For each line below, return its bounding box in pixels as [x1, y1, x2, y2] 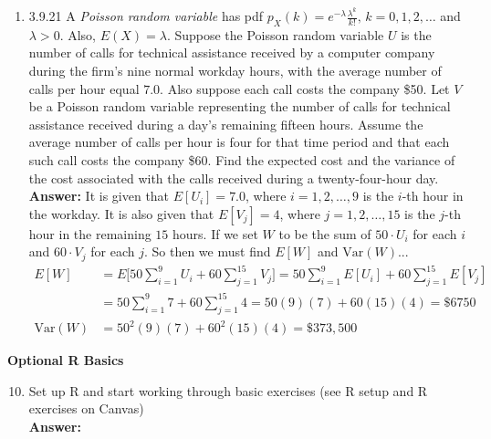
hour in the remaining [28, 224, 151, 243]
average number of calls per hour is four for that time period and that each [28, 132, 450, 152]
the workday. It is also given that [28, 204, 214, 223]
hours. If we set [172, 224, 258, 243]
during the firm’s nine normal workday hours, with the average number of [28, 61, 442, 80]
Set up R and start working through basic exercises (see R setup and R [28, 381, 428, 400]
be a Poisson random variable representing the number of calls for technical [28, 97, 451, 116]
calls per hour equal [28, 78, 140, 98]
